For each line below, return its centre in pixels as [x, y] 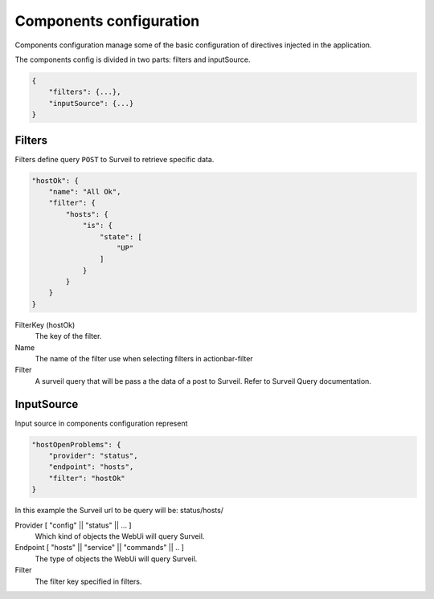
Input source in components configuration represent [101, 423]
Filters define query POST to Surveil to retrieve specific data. [115, 159]
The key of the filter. [68, 336]
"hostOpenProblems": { [76, 444]
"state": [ [121, 236]
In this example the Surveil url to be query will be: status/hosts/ [119, 511]
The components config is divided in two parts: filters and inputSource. [133, 59]
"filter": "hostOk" [87, 478]
